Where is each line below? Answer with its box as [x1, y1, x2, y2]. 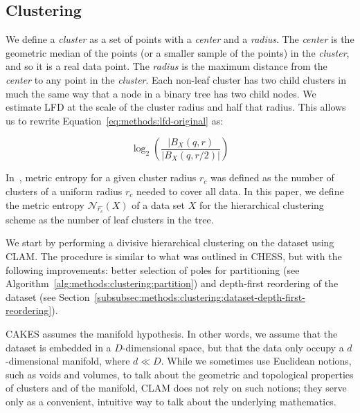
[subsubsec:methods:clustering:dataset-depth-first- [94, 289, 305, 304]
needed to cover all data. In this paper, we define [136, 183, 344, 198]
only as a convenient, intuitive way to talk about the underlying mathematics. [6, 394, 336, 408]
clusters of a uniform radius [6, 183, 123, 198]
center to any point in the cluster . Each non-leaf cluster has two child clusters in [6, 72, 347, 86]
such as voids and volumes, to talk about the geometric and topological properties [6, 367, 354, 381]
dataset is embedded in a [6, 340, 111, 354]
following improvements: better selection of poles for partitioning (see [6, 262, 300, 277]
